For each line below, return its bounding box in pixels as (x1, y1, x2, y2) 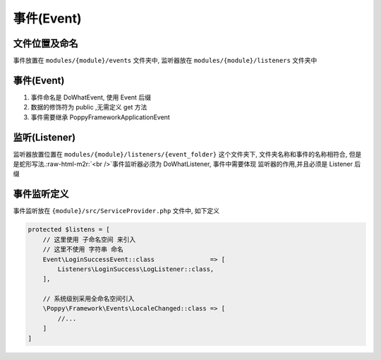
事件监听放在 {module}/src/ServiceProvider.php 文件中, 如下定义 (13, 207, 220, 215)
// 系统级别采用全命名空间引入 (42, 295, 135, 303)
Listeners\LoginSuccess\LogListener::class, (57, 265, 214, 273)
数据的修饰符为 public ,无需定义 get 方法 (30, 103, 147, 112)
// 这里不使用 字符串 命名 (42, 246, 123, 253)
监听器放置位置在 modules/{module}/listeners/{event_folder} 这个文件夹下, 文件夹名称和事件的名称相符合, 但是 (13, 150, 362, 158)
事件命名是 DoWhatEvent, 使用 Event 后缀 (30, 92, 152, 102)
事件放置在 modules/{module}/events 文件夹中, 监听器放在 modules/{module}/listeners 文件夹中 (13, 56, 317, 65)
